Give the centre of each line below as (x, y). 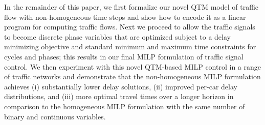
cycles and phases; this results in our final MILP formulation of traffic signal (124, 56)
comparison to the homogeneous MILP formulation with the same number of (125, 106)
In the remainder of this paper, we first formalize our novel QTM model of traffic (131, 7)
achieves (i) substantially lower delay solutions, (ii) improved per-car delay (121, 86)
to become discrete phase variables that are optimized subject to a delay (117, 36)
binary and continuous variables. (55, 116)
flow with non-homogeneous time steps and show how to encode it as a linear (125, 17)
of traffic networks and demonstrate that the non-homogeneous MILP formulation (132, 76)
